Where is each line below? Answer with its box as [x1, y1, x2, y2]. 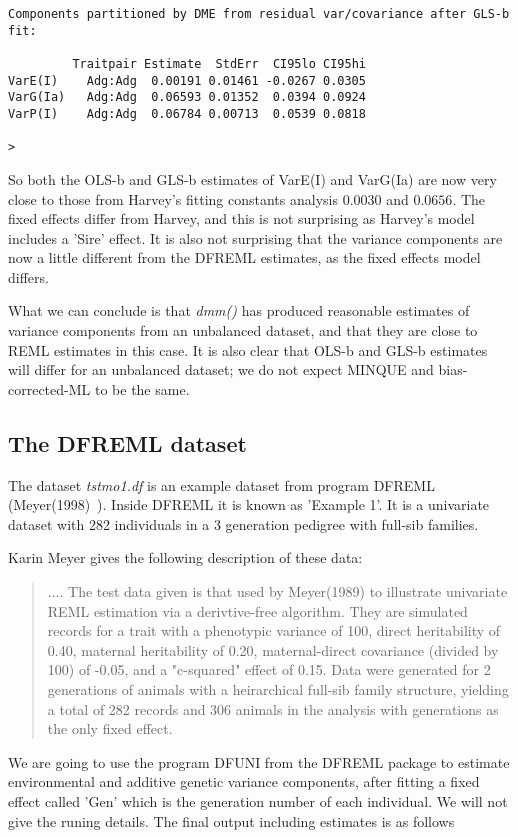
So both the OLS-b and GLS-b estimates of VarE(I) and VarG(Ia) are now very [8, 168, 497, 189]
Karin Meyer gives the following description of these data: [8, 547, 363, 568]
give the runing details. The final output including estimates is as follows [8, 810, 455, 831]
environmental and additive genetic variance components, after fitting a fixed [8, 771, 480, 792]
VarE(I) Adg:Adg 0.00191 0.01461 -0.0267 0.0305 [8, 73, 366, 88]
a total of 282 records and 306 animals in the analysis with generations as [47, 698, 499, 719]
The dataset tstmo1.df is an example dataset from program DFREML [8, 474, 435, 495]
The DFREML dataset [8, 427, 247, 458]
